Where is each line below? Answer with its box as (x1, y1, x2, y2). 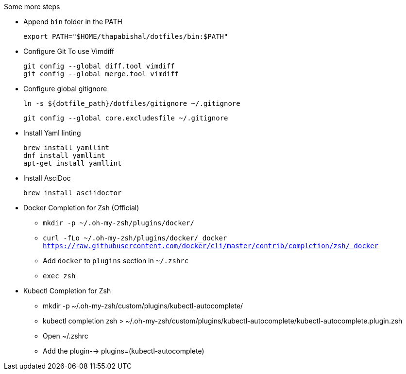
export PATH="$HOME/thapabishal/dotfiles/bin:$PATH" (23, 33, 228, 40)
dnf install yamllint (23, 152, 105, 159)
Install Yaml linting (23, 129, 81, 137)
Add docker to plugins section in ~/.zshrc (43, 256, 189, 265)
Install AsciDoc (23, 174, 71, 182)
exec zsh (43, 272, 76, 280)
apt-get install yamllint (23, 159, 122, 167)
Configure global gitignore (23, 85, 107, 93)
